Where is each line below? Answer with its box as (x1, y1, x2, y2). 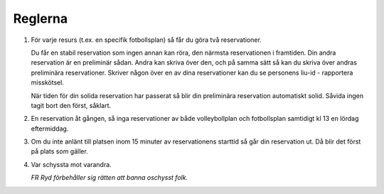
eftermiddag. (31, 124, 69, 133)
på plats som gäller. (31, 147, 88, 156)
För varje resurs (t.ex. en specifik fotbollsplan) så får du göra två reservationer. (31, 36, 262, 44)
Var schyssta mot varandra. (31, 160, 112, 168)
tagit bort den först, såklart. (31, 101, 112, 109)
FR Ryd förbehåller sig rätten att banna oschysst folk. (31, 173, 188, 182)
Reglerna (13, 11, 68, 26)
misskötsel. (31, 78, 64, 87)
